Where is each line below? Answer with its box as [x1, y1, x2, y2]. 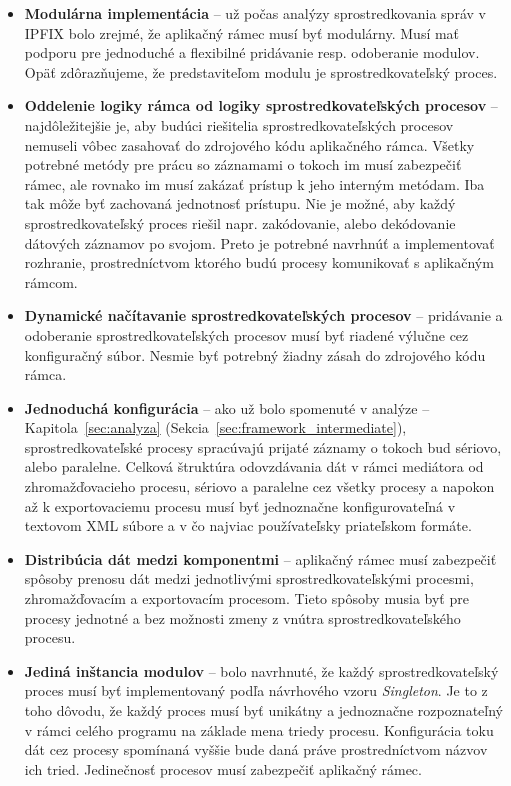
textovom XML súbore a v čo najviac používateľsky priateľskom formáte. [24, 515, 472, 536]
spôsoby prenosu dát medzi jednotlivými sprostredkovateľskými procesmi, [24, 568, 474, 589]
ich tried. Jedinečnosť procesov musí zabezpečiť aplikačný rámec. [24, 758, 422, 779]
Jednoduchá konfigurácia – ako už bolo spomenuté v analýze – [24, 397, 430, 418]
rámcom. [24, 271, 78, 292]
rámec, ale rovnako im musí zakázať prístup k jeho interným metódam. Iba [24, 173, 485, 194]
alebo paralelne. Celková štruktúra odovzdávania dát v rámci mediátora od [24, 456, 484, 477]
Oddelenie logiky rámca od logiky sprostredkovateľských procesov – [24, 95, 498, 116]
